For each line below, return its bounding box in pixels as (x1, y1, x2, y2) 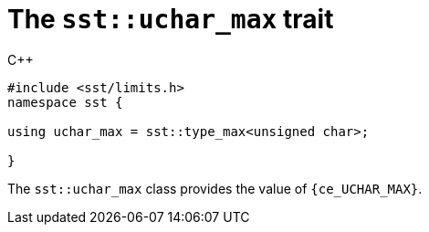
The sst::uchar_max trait (7, 4, 334, 35)
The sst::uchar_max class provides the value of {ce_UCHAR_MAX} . (7, 180, 423, 196)
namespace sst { (7, 94, 123, 110)
